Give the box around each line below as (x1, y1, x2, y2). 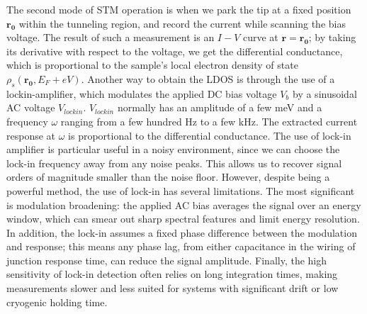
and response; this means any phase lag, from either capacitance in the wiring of (6, 239, 356, 254)
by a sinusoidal (293, 86, 357, 101)
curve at (242, 30, 278, 45)
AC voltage (6, 100, 55, 115)
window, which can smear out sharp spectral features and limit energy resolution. (6, 211, 360, 226)
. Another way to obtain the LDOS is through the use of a (81, 71, 335, 86)
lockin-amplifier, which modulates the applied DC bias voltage (6, 86, 277, 101)
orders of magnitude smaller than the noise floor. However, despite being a (6, 169, 330, 184)
